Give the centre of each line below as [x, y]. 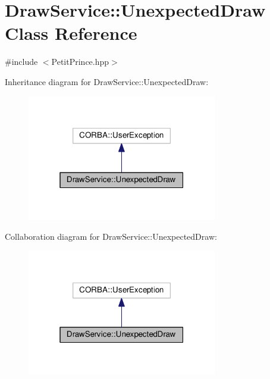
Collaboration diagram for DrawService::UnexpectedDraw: [111, 236]
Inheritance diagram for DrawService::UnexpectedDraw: [107, 81]
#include [21, 62]
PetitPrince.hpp [80, 62]
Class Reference [71, 33]
